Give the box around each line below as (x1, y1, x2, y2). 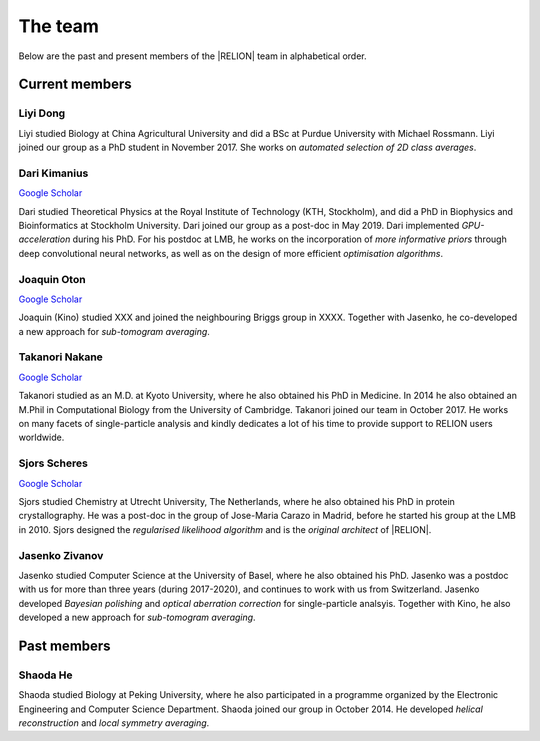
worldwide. (18, 431, 65, 444)
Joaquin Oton (18, 272, 86, 286)
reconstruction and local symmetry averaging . (18, 716, 210, 729)
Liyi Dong (18, 106, 66, 120)
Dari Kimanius (18, 166, 89, 180)
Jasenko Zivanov (18, 548, 104, 562)
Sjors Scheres (18, 456, 89, 470)
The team (18, 15, 100, 37)
